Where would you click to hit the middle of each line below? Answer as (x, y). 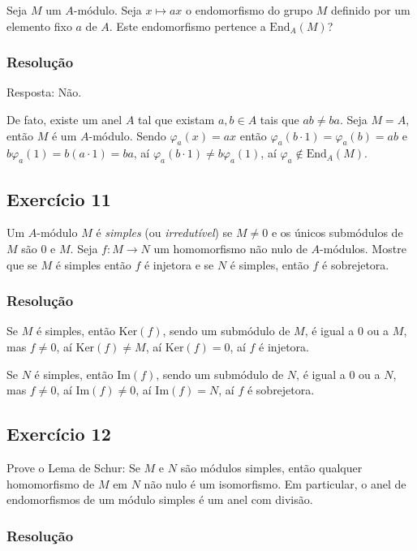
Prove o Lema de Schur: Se (73, 467)
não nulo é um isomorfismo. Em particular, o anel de (275, 483)
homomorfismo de (51, 483)
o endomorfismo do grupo (249, 10)
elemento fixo (39, 26)
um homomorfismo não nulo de (230, 248)
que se (22, 264)
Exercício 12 (59, 434)
